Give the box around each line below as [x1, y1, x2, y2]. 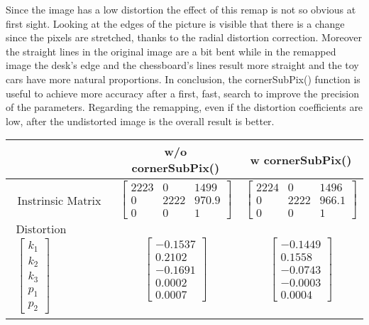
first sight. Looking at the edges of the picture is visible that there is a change [6, 16, 345, 31]
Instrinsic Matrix [17, 191, 101, 208]
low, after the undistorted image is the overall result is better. [6, 113, 275, 128]
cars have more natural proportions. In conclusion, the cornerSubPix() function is [6, 71, 360, 86]
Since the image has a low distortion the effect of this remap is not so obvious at [6, 2, 356, 16]
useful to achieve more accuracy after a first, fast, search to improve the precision [6, 85, 359, 100]
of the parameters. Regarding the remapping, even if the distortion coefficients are [6, 100, 363, 114]
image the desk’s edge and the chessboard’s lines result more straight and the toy [6, 58, 359, 73]
